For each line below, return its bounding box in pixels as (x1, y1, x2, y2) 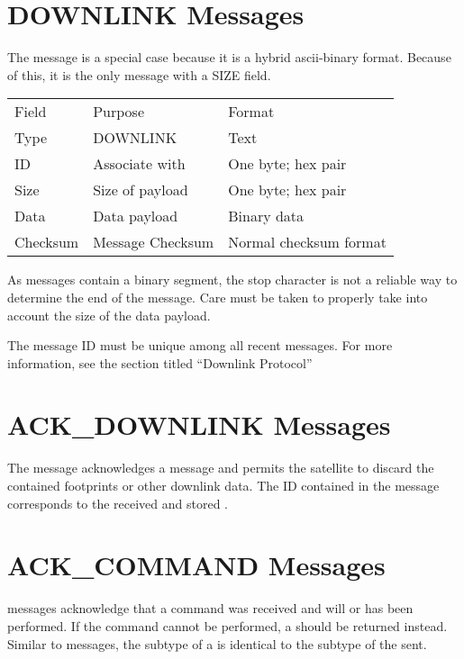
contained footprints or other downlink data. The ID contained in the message (7, 476, 440, 494)
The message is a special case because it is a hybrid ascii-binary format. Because (7, 48, 451, 67)
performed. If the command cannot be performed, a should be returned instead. (7, 616, 448, 635)
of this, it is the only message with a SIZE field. (7, 65, 271, 84)
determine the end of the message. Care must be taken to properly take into (7, 287, 428, 306)
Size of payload (93, 179, 188, 201)
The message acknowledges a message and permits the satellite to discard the (7, 458, 434, 477)
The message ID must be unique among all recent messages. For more (7, 336, 393, 355)
